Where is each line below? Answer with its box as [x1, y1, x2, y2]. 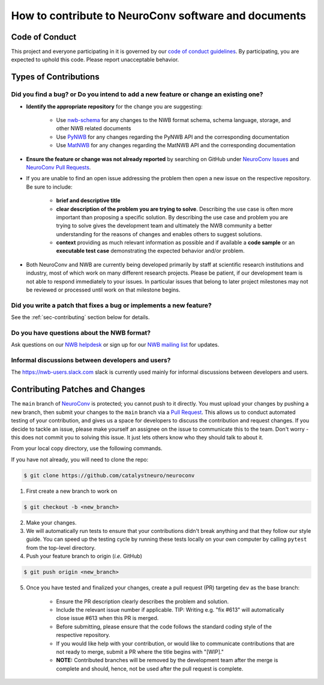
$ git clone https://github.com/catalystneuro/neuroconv [23, 472, 195, 479]
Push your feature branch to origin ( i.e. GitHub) [26, 553, 142, 560]
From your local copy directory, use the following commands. [11, 445, 163, 452]
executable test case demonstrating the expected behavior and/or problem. [56, 247, 245, 255]
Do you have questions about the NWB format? [11, 328, 151, 336]
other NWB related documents [56, 125, 131, 132]
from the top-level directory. [26, 544, 96, 551]
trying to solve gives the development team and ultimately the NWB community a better [56, 222, 272, 230]
